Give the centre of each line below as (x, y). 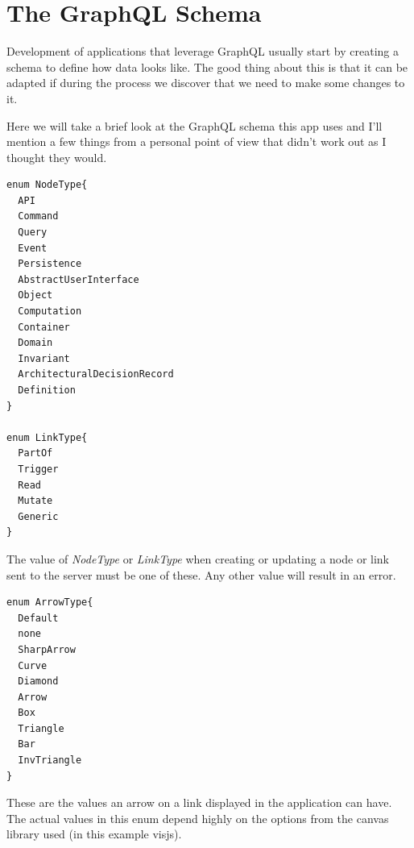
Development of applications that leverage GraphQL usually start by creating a (203, 51)
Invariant (44, 358)
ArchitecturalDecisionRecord (96, 374)
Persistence (50, 264)
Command (38, 216)
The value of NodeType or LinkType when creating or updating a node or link (198, 558)
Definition (47, 390)
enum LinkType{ (47, 437)
